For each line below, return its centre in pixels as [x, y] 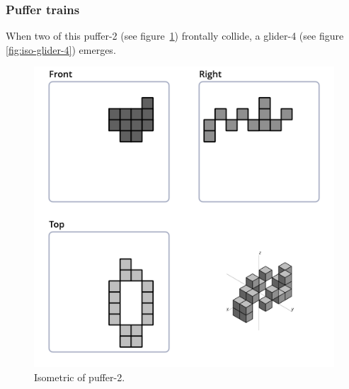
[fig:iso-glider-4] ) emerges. [61, 49]
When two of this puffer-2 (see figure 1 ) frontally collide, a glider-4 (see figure [175, 36]
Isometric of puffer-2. [80, 377]
